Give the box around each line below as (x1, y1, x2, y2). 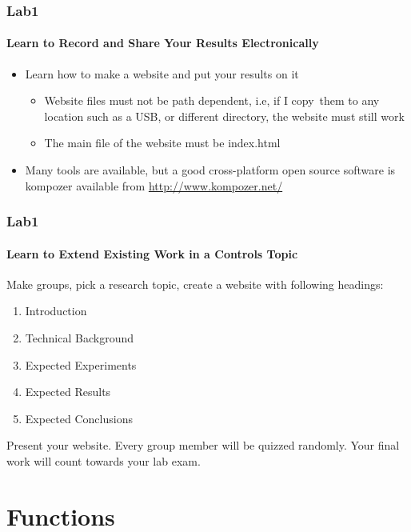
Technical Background (25, 330, 134, 346)
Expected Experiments (25, 356, 137, 373)
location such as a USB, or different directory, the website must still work (44, 107, 405, 124)
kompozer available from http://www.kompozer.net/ (25, 177, 283, 194)
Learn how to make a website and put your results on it (25, 65, 299, 82)
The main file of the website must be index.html (44, 134, 281, 151)
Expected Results (25, 383, 111, 400)
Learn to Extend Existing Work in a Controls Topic (6, 245, 298, 262)
